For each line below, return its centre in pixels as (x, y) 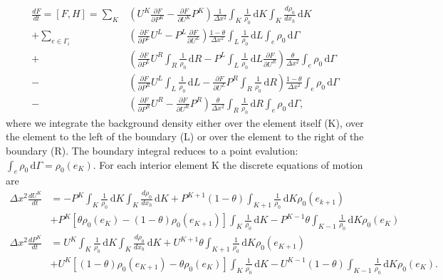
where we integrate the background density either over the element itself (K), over (185, 122)
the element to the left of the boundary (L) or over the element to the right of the (185, 136)
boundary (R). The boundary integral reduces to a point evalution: (152, 150)
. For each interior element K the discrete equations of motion (228, 164)
